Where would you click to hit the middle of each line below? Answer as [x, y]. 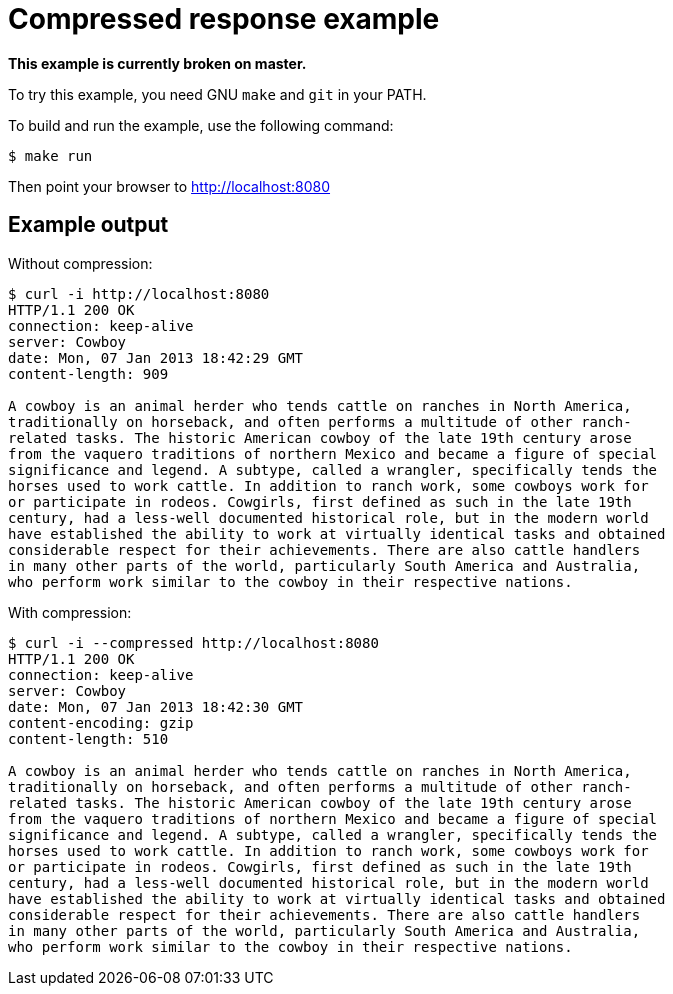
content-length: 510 [88, 738]
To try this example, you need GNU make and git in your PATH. [217, 94]
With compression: [70, 612]
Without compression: [80, 263]
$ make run [50, 155]
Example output [88, 225]
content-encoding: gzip [101, 722]
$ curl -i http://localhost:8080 [139, 293]
